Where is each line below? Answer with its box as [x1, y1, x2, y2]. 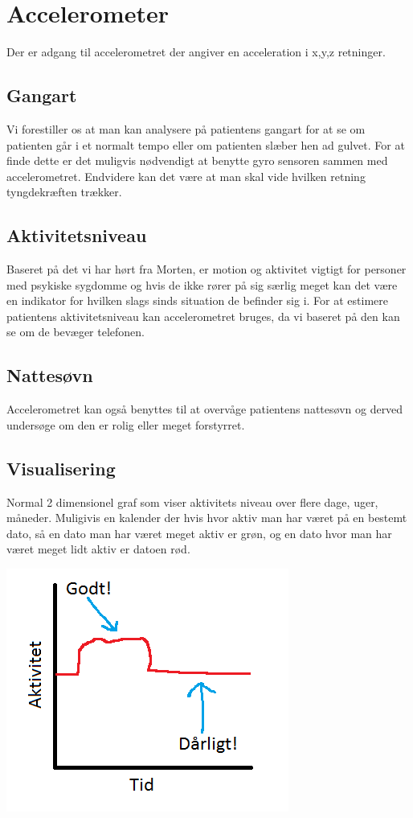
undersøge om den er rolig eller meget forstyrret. [6, 416, 245, 433]
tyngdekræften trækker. [6, 183, 122, 200]
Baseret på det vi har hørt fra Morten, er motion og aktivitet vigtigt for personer [6, 261, 407, 277]
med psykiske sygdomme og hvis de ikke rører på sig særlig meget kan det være [6, 276, 398, 293]
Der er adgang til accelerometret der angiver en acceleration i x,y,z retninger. [6, 43, 386, 60]
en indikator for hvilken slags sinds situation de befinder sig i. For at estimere [6, 292, 389, 309]
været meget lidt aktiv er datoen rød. [6, 541, 190, 557]
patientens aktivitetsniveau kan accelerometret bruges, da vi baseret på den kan [6, 307, 400, 324]
